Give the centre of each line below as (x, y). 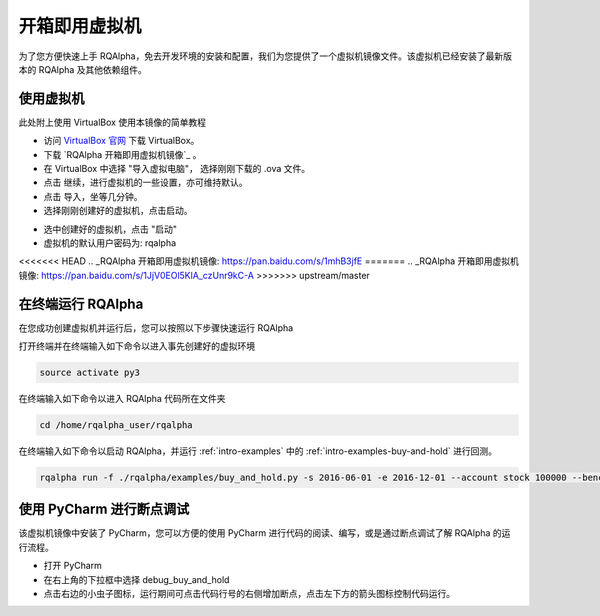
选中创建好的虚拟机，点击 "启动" (110, 229)
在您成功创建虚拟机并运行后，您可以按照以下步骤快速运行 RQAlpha (156, 327)
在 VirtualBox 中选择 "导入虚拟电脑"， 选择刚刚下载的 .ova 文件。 (177, 169)
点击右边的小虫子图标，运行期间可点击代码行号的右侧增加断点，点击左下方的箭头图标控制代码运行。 (249, 594)
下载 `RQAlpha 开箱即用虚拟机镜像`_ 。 (122, 154)
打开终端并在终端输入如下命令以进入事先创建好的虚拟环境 (136, 346)
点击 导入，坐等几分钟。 (93, 196)
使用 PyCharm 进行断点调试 (104, 509)
